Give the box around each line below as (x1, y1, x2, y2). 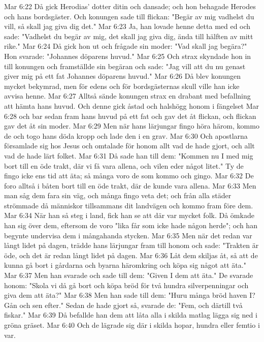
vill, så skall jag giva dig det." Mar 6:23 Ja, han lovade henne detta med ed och (4, 21, 251, 32)
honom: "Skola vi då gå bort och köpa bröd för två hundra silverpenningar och (4, 279, 249, 290)
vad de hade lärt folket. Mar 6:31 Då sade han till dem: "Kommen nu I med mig (4, 150, 253, 161)
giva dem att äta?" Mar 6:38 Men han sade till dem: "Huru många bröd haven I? (4, 290, 255, 300)
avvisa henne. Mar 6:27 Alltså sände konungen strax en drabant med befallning (4, 90, 251, 101)
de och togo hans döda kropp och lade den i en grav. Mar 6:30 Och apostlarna (4, 130, 248, 141)
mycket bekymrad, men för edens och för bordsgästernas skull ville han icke (4, 80, 240, 91)
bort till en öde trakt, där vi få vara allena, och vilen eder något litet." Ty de (4, 160, 244, 171)
